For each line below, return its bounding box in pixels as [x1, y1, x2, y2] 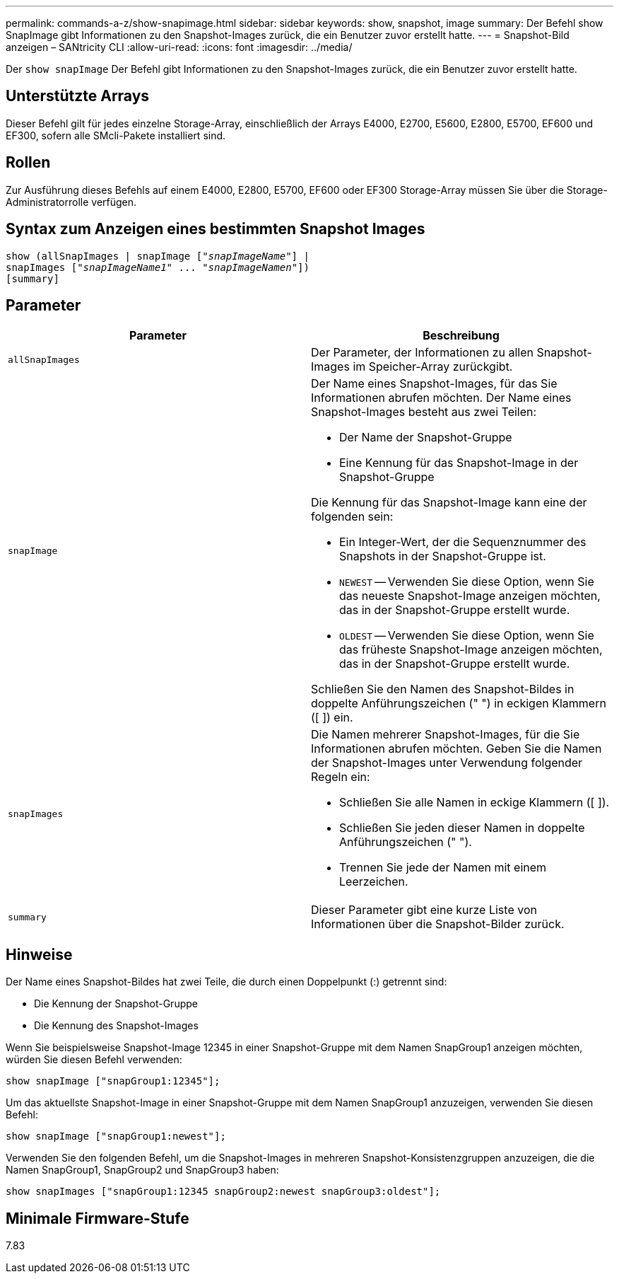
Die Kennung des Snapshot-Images [34, 1019, 199, 1032]
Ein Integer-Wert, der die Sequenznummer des [339, 535, 586, 550]
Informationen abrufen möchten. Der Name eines [311, 390, 572, 405]
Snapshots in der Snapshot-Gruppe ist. [339, 549, 546, 564]
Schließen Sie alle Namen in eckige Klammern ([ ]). [339, 795, 610, 810]
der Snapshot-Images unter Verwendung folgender [311, 756, 583, 770]
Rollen [6, 154, 51, 172]
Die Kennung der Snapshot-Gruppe [34, 997, 198, 1010]
